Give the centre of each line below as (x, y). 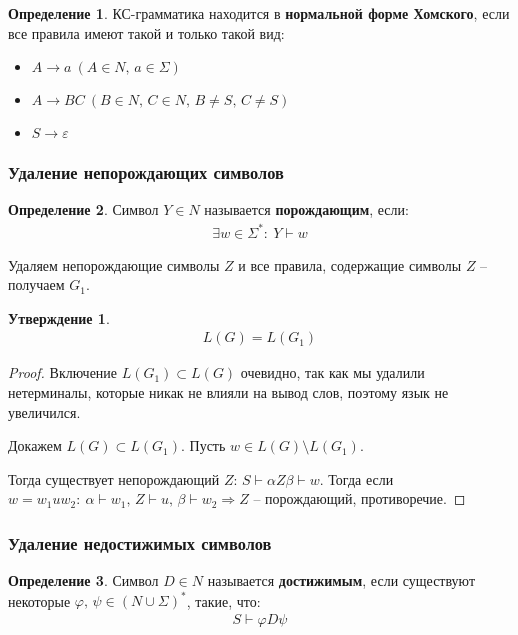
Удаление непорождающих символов (146, 172)
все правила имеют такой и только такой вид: (146, 32)
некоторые (39, 600)
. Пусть (203, 445)
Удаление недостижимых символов (140, 542)
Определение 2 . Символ (83, 209)
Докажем (35, 445)
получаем (36, 284)
